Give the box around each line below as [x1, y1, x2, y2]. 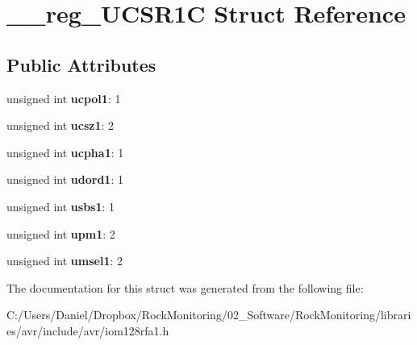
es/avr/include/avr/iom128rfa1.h [6, 322, 169, 339]
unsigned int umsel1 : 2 [6, 252, 123, 269]
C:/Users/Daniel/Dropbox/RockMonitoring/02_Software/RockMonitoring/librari [6, 306, 411, 323]
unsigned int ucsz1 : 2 [6, 117, 115, 134]
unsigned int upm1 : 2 [6, 225, 115, 242]
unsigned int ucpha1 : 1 [6, 143, 124, 160]
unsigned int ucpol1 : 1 [6, 89, 121, 106]
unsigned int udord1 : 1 [6, 171, 123, 188]
